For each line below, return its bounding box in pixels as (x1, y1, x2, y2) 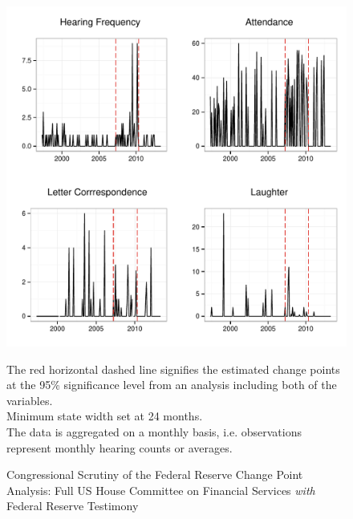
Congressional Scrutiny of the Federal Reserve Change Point (6, 466, 303, 483)
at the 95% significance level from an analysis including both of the (6, 376, 337, 393)
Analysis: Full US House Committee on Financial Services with (6, 481, 315, 498)
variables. (6, 391, 53, 408)
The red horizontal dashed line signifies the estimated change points (6, 360, 340, 377)
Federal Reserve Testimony (6, 497, 139, 514)
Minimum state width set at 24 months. (6, 407, 203, 424)
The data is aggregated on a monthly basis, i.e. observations (6, 423, 302, 440)
